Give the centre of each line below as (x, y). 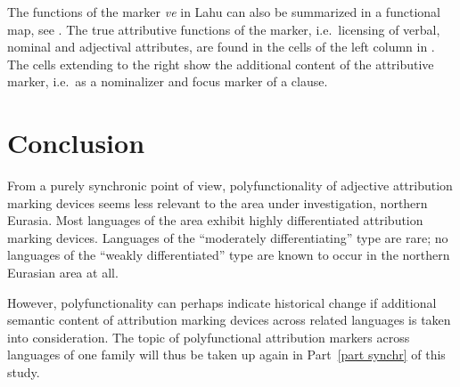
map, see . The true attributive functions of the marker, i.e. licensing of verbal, (224, 29)
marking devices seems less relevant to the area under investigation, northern (218, 202)
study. (24, 372)
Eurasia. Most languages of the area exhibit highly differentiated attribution (215, 220)
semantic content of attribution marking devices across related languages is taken (229, 320)
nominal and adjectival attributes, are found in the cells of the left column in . (221, 47)
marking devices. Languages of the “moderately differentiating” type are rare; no (228, 237)
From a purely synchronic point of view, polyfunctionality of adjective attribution (230, 185)
